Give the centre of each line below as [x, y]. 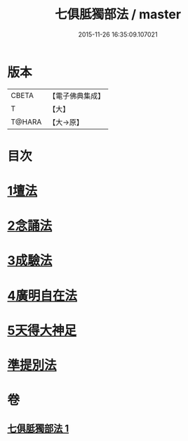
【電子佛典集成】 [77, 96]
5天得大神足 [42, 330]
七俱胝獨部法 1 [38, 428]
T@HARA [26, 122]
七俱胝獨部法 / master [118, 14]
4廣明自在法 [42, 296]
